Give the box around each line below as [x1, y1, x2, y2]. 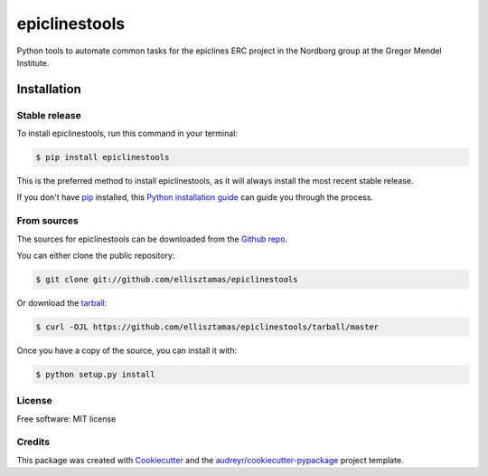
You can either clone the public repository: [16, 250, 175, 261]
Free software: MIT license [16, 413, 117, 424]
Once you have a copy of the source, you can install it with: [16, 345, 238, 356]
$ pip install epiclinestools [35, 152, 170, 163]
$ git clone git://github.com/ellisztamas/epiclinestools [35, 274, 298, 284]
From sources [16, 214, 79, 227]
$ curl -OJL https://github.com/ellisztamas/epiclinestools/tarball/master [35, 321, 380, 332]
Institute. [16, 57, 50, 68]
